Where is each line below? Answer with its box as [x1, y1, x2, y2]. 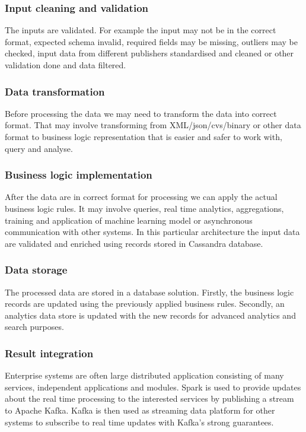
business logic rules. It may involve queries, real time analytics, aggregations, [5, 202, 284, 214]
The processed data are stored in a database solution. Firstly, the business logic [5, 285, 294, 298]
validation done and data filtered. [5, 59, 126, 71]
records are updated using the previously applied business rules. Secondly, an [5, 297, 285, 310]
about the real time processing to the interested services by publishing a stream [5, 392, 294, 405]
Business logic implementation [5, 167, 152, 182]
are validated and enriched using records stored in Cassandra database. [5, 237, 263, 249]
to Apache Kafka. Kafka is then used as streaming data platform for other [5, 404, 275, 416]
